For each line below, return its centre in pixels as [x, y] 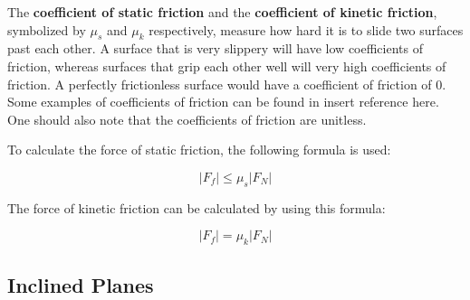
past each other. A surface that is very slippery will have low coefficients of [215, 48]
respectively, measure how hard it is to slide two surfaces [306, 29]
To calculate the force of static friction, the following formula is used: [199, 150]
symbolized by [47, 29]
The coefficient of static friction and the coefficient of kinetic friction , [222, 12]
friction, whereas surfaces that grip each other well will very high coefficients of [227, 66]
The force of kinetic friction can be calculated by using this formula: [197, 207]
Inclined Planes [81, 284]
